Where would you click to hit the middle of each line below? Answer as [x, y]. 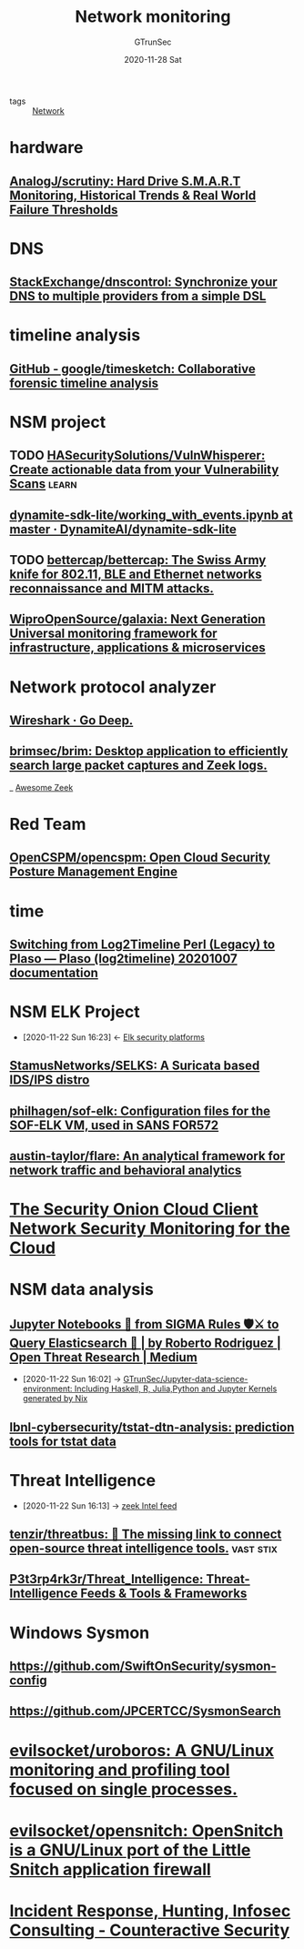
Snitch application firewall [110, 1869]
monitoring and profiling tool [120, 1769]
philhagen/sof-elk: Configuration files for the [140, 1111]
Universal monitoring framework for [113, 634]
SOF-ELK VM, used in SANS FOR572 [114, 1125]
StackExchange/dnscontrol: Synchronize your [143, 283]
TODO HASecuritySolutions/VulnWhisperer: [137, 455]
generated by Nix [55, 1399]
